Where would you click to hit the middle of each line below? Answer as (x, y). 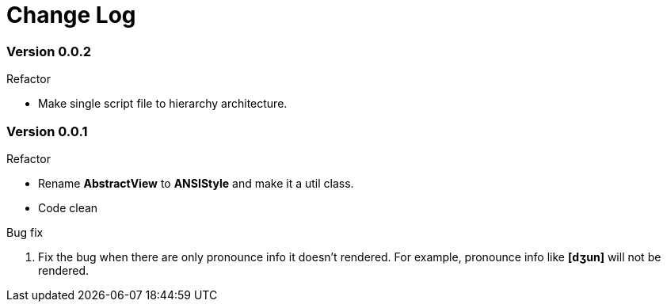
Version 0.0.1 (47, 131)
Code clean (68, 207)
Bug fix (25, 232)
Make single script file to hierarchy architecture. (163, 104)
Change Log (71, 15)
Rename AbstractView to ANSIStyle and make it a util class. (196, 183)
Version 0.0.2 (49, 51)
